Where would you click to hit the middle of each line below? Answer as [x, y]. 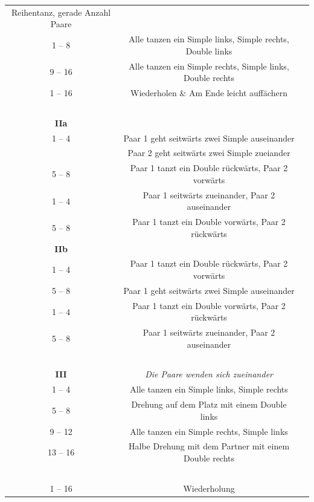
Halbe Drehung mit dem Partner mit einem [209, 446]
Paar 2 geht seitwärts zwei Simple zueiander [209, 153]
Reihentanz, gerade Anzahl [61, 12]
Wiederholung [209, 488]
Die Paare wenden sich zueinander [209, 374]
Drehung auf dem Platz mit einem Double [209, 404]
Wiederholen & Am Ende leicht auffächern [209, 93]
